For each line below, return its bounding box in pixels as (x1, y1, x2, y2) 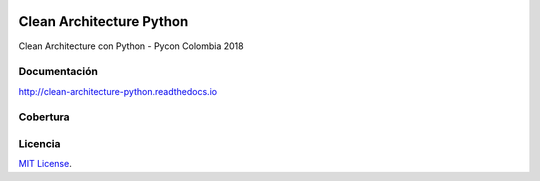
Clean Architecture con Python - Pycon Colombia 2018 (18, 40, 244, 52)
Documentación (18, 65, 99, 79)
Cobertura (18, 110, 70, 124)
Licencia (18, 136, 61, 150)
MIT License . (18, 158, 72, 170)
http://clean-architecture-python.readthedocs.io (18, 85, 218, 97)
